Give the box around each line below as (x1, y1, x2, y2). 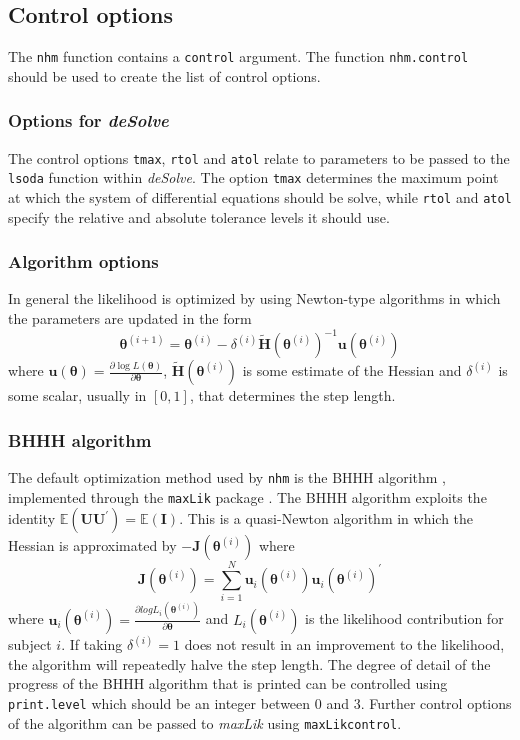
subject (8, 634, 52, 655)
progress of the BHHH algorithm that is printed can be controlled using (8, 673, 448, 694)
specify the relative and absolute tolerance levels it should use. (8, 206, 390, 227)
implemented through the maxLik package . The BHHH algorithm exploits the (8, 486, 487, 507)
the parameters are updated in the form (8, 308, 252, 329)
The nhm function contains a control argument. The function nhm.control (8, 46, 469, 67)
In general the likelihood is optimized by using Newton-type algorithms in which (8, 288, 501, 309)
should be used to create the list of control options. (8, 65, 321, 86)
